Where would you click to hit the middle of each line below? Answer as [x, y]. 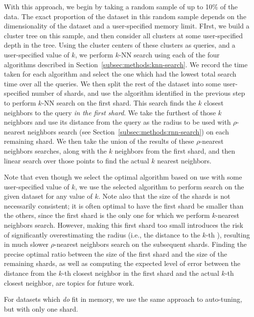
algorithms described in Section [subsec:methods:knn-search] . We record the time [126, 64]
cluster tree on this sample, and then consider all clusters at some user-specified [124, 35]
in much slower [26, 244]
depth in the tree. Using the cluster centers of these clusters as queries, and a [120, 45]
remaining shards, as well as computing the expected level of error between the [122, 263]
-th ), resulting [228, 234]
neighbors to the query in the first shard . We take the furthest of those [110, 112]
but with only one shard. [41, 308]
